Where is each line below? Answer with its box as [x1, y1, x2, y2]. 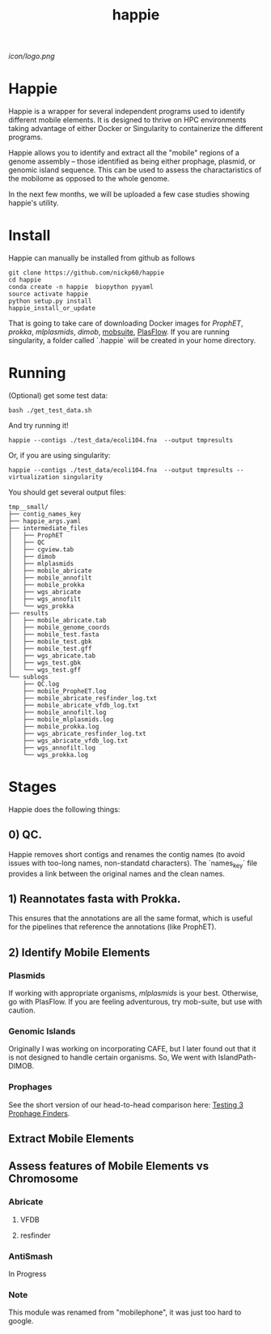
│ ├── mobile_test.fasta [8, 631, 100, 639]
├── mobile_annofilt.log [23, 708, 107, 716]
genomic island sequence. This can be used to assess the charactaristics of [8, 165, 262, 175]
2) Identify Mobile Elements [8, 945, 150, 959]
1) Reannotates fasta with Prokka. [8, 892, 181, 906]
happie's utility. [8, 198, 59, 208]
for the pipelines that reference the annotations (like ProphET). [8, 922, 217, 932]
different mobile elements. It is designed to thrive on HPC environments [8, 115, 247, 125]
